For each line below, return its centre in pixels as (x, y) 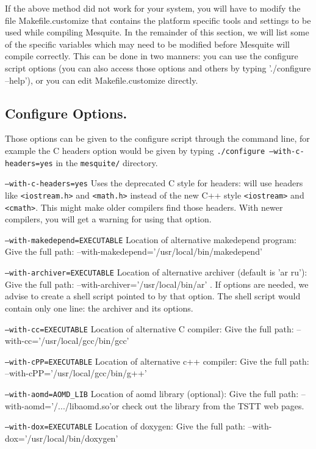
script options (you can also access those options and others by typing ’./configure (158, 68)
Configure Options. (66, 113)
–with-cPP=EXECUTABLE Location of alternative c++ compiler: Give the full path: (157, 361)
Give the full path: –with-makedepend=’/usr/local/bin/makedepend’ (134, 251)
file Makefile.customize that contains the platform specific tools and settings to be (158, 20)
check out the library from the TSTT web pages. (213, 405)
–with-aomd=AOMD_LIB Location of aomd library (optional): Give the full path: (152, 394)
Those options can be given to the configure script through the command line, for (157, 138)
